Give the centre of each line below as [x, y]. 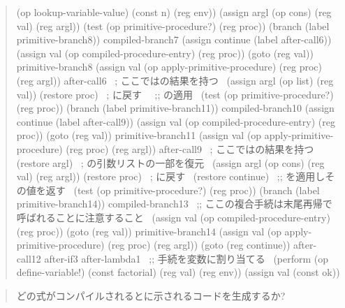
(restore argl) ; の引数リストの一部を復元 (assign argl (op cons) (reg [170, 162]
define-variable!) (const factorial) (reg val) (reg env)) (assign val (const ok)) [178, 272]
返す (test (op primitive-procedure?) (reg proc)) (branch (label [183, 190]
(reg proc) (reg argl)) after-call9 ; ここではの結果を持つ [190, 148]
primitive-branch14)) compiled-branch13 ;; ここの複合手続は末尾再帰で [174, 204]
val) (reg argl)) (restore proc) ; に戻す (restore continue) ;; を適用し [171, 176]
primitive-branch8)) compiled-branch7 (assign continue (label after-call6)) [174, 39]
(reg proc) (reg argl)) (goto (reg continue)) [199, 245]
